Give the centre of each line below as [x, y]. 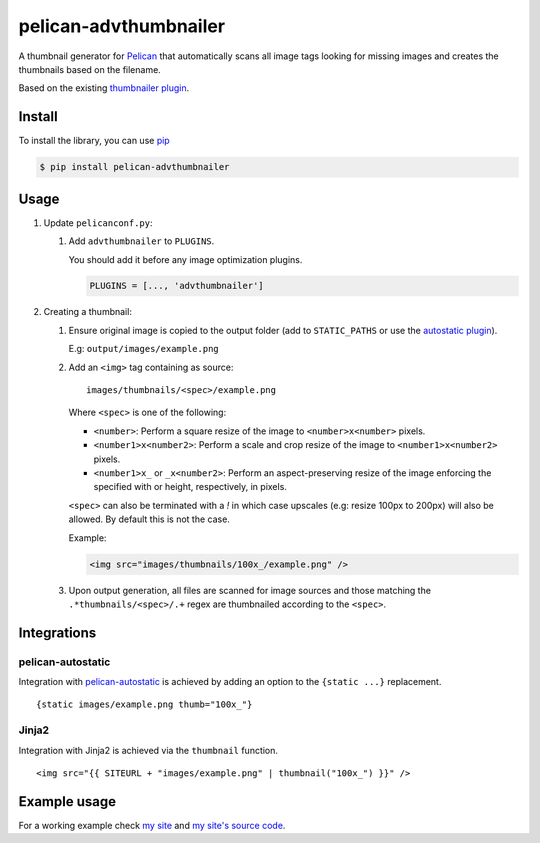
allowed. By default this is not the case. [149, 519]
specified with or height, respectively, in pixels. [190, 487]
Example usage [67, 801]
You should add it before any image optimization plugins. [185, 259]
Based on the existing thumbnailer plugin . [104, 88]
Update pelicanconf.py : [98, 222]
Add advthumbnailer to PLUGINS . [141, 241]
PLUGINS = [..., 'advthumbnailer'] [176, 286]
